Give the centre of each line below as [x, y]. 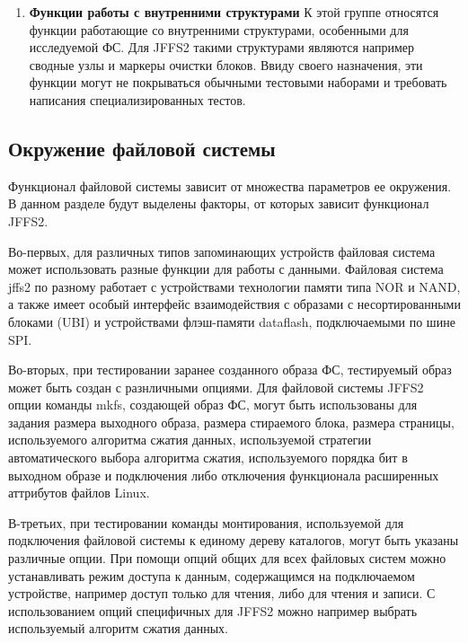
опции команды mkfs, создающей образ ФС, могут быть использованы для [213, 405]
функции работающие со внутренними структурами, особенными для [219, 29]
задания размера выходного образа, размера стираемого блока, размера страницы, [231, 422]
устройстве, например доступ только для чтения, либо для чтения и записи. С [222, 593]
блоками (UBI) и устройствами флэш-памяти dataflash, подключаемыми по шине [232, 321]
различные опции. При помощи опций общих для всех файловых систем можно [227, 558]
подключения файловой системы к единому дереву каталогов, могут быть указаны [234, 540]
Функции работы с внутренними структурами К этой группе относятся [234, 12]
